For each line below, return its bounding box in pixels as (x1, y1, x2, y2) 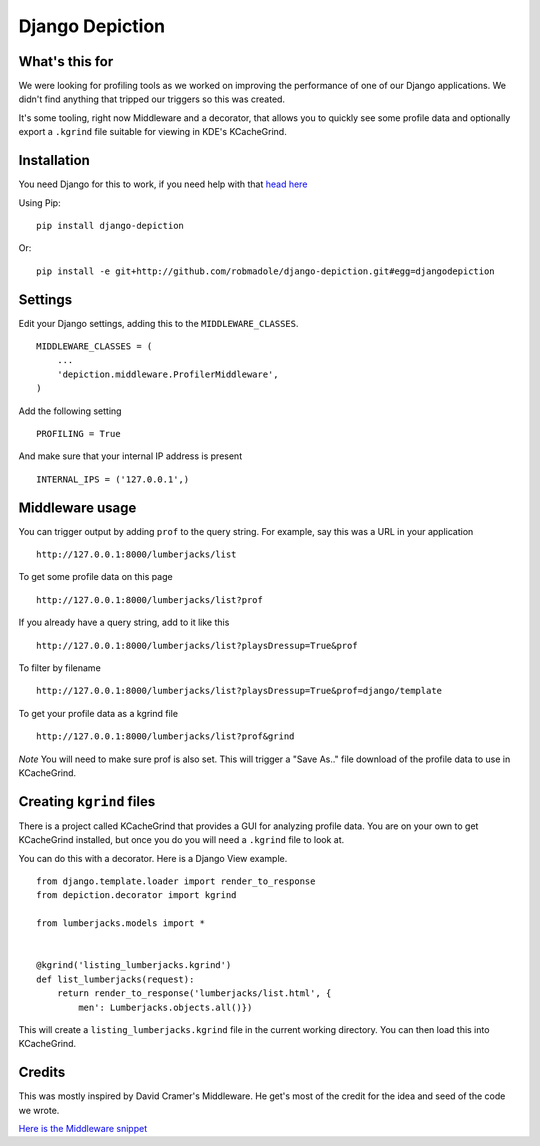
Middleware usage (18, 499, 137, 516)
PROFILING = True (36, 428, 121, 439)
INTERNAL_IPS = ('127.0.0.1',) (36, 473, 190, 485)
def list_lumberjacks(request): (36, 973, 195, 985)
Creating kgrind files (18, 793, 156, 810)
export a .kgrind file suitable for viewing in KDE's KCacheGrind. (18, 126, 287, 138)
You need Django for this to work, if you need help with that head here (18, 178, 308, 190)
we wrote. (18, 1104, 60, 1116)
